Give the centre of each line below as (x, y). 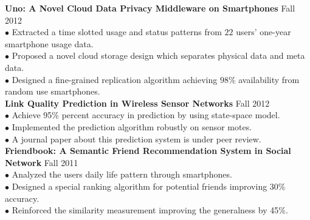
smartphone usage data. (49, 43)
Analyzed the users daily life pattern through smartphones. (122, 174)
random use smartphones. (53, 91)
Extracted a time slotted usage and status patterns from (117, 32)
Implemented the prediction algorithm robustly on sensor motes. (132, 126)
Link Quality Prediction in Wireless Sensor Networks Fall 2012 (137, 103)
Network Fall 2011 (42, 162)
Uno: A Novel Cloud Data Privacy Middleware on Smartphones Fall (150, 8)
